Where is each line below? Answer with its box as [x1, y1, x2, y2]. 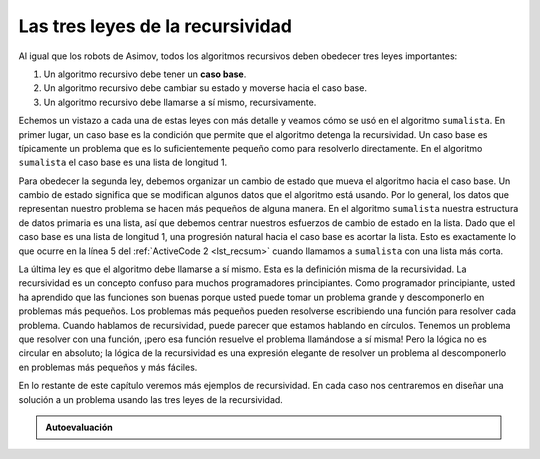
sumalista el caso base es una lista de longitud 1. [18, 156, 228, 169]
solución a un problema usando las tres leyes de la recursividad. [18, 393, 284, 405]
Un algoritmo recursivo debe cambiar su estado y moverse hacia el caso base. [43, 82, 367, 94]
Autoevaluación [45, 421, 114, 433]
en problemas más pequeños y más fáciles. [18, 361, 198, 373]
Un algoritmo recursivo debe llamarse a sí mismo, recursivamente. [43, 96, 317, 108]
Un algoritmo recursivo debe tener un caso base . [43, 68, 247, 80]
